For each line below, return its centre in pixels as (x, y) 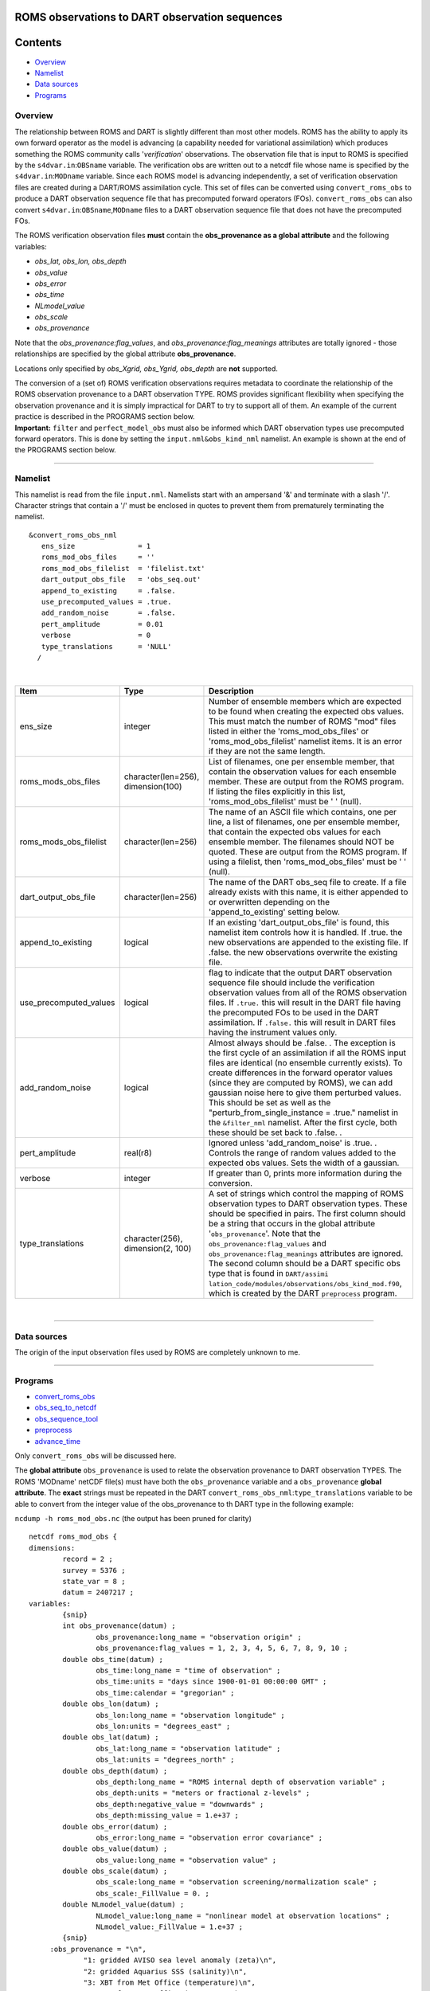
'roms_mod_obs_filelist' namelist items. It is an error (305, 741)
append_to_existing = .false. (109, 591)
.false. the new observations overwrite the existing (303, 952)
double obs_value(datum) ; (115, 1849)
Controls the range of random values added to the (302, 1152)
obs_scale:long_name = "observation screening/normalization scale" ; (236, 1882)
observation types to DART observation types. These (308, 1203)
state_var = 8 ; (94, 1581)
